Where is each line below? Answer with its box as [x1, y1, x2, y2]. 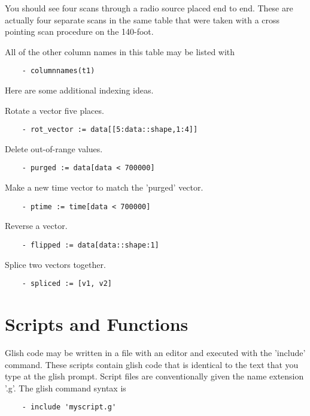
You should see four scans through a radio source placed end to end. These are [5, 2, 293, 14]
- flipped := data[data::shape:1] [22, 240, 159, 249]
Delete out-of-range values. [5, 142, 103, 155]
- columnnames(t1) [22, 67, 95, 76]
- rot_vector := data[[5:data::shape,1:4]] [22, 125, 198, 134]
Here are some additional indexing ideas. [5, 84, 154, 97]
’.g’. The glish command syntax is [5, 381, 126, 394]
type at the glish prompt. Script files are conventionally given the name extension [5, 370, 304, 382]
